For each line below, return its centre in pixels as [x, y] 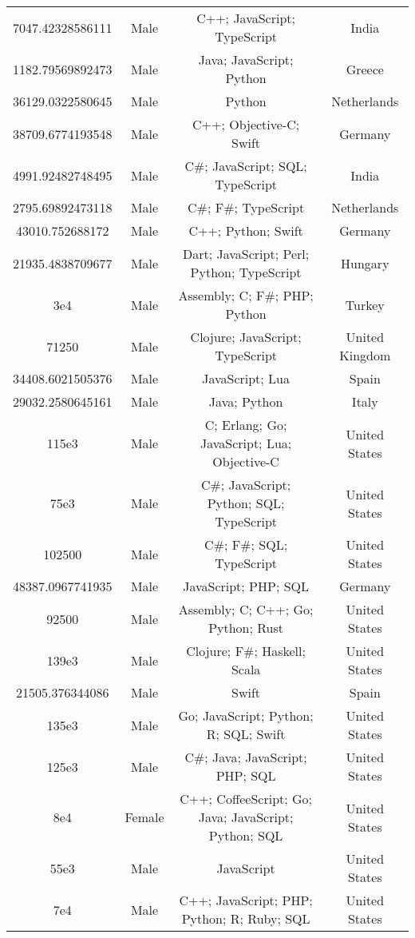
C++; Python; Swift [246, 231]
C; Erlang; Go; [246, 425]
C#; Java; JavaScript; [246, 757]
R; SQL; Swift [246, 734]
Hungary [365, 263]
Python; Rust [246, 628]
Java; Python [246, 401]
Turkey [365, 304]
